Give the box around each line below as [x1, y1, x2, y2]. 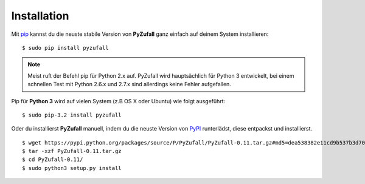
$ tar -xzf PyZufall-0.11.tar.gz [22, 148, 122, 155]
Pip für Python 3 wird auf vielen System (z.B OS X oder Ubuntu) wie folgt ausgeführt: [11, 97, 226, 104]
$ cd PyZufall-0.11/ [22, 156, 83, 163]
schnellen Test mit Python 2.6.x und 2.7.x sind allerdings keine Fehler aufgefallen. [27, 81, 231, 88]
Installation [11, 9, 69, 22]
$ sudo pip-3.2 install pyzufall [22, 111, 122, 118]
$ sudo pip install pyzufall [22, 44, 109, 51]
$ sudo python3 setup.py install [22, 165, 122, 171]
